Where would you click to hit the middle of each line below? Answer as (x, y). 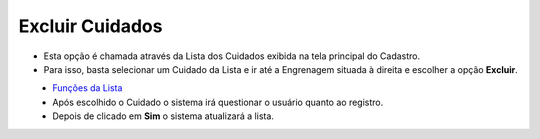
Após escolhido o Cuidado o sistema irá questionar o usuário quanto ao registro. (218, 102)
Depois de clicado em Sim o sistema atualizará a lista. (163, 116)
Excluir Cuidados (90, 26)
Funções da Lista (87, 88)
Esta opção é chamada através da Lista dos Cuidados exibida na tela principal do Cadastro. (232, 56)
